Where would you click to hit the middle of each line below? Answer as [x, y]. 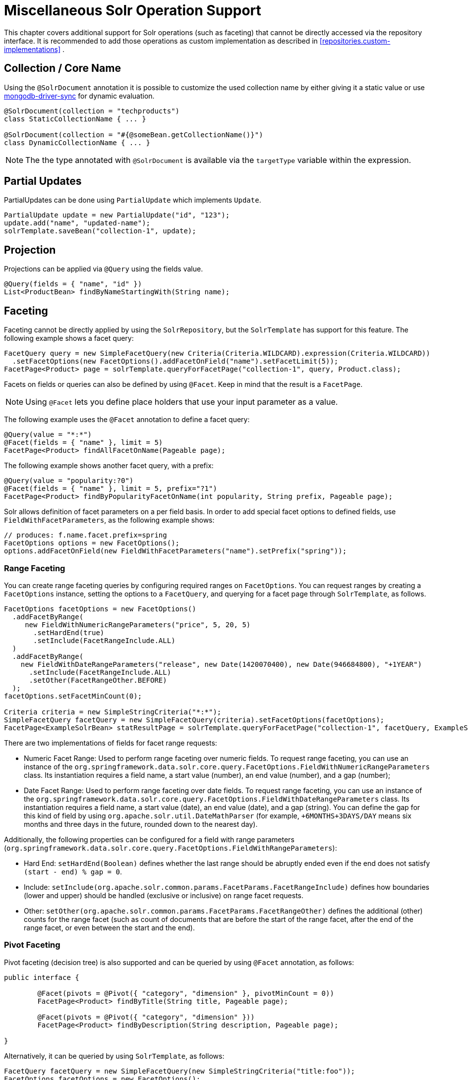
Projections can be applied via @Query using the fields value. [104, 269]
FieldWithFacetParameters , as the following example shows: [109, 520]
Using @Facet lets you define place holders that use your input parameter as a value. [182, 402]
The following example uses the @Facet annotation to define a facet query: [127, 420]
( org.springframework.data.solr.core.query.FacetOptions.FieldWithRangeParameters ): [171, 848]
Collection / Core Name [62, 68]
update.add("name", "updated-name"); [77, 223]
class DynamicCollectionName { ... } [77, 142]
